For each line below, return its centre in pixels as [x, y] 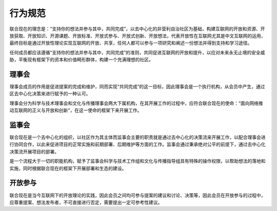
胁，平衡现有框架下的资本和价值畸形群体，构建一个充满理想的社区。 [81, 60]
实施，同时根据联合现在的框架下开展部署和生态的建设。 [68, 168]
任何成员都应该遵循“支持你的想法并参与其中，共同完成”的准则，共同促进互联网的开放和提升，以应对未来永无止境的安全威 [137, 52]
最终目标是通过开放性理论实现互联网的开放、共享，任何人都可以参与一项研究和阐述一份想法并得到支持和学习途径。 [131, 43]
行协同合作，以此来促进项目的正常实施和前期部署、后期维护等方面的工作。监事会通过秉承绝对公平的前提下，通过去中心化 [137, 144]
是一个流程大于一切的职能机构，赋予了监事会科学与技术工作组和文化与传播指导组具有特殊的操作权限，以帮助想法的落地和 [137, 161]
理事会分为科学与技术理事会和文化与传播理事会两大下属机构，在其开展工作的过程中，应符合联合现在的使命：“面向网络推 [136, 103]
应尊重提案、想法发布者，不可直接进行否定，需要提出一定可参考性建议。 [86, 202]
